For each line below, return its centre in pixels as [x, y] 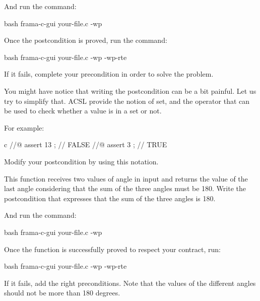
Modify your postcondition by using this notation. [81, 161]
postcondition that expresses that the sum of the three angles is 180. [110, 198]
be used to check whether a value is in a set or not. [83, 111]
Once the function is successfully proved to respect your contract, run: [112, 249]
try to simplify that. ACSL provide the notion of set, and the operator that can [127, 101]
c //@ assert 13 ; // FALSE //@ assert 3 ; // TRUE [86, 144]
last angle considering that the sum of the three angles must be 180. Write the [125, 188]
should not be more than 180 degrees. [62, 293]
